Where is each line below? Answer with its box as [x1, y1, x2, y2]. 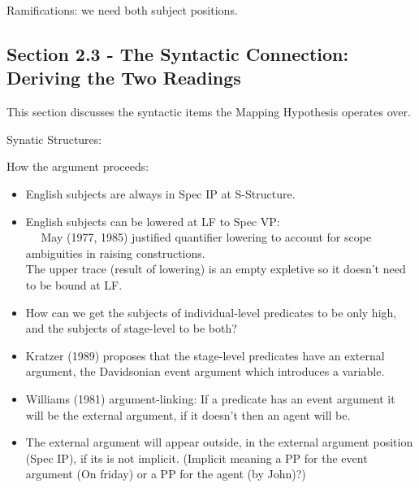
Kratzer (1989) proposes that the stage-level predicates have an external [25, 346, 385, 364]
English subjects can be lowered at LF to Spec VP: [25, 212, 280, 229]
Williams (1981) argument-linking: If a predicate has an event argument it [25, 390, 395, 407]
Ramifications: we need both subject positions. [6, 2, 238, 18]
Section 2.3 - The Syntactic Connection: [6, 41, 349, 66]
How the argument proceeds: [6, 158, 149, 175]
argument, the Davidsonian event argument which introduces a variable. [25, 363, 385, 380]
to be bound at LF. [25, 276, 123, 293]
